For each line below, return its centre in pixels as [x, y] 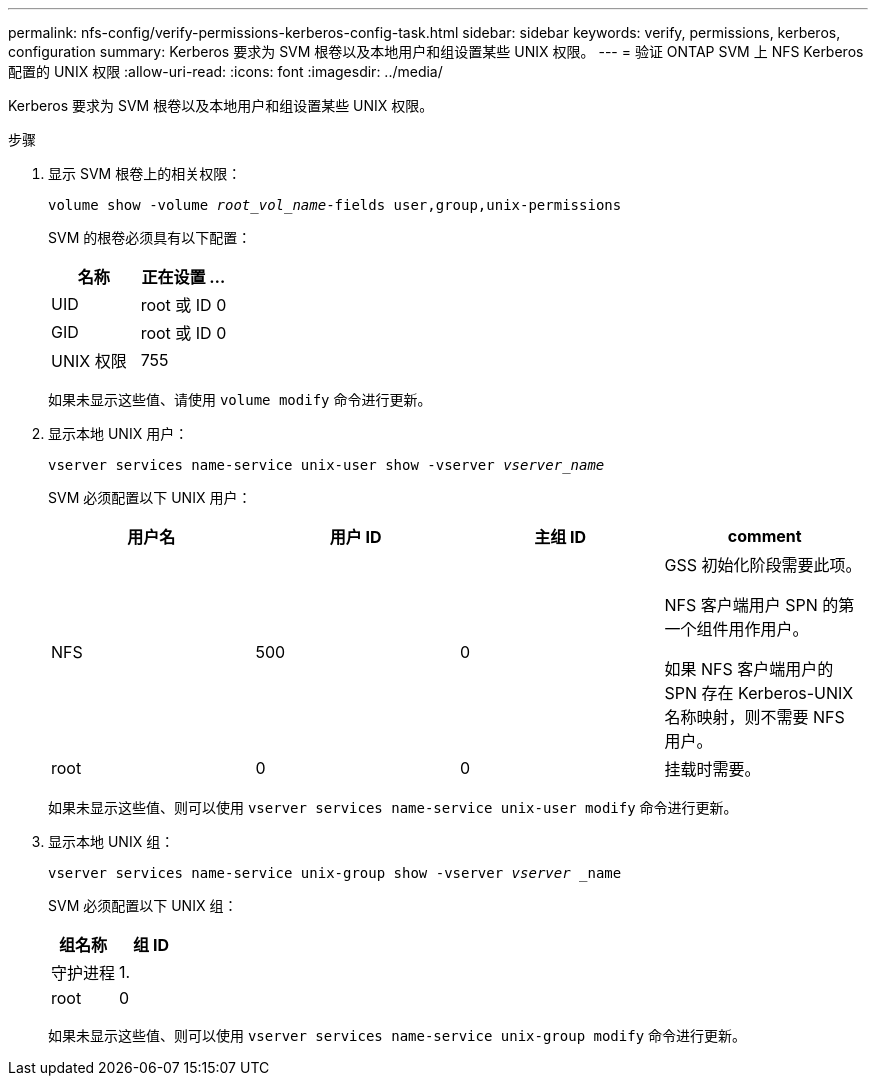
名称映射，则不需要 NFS [754, 717]
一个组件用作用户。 [736, 629]
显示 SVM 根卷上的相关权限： [145, 173]
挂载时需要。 [712, 769]
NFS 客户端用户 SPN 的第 [759, 605]
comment [764, 536]
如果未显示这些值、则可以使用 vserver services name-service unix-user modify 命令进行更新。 [393, 807]
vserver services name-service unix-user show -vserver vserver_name [326, 465]
